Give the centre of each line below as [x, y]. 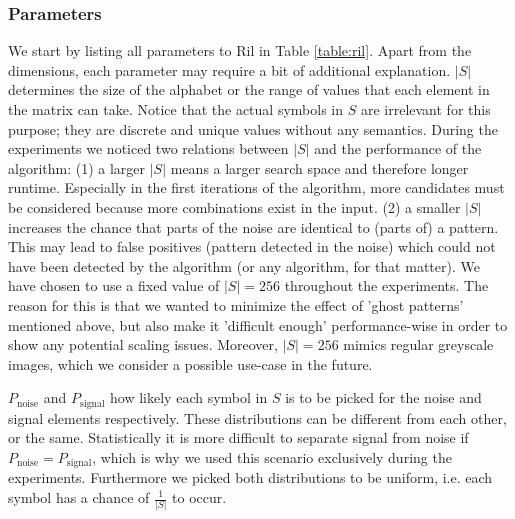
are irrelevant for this [425, 109]
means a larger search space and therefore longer [319, 167]
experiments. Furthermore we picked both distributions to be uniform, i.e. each [250, 477]
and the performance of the [398, 148]
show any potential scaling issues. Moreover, [143, 344]
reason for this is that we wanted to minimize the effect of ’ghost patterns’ [236, 304]
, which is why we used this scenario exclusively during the [272, 456]
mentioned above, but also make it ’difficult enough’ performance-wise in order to [258, 324]
